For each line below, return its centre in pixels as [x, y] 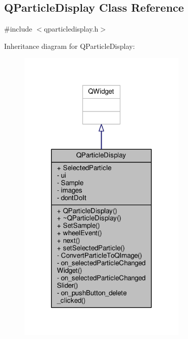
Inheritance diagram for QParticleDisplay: [70, 46]
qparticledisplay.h [71, 29]
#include [18, 29]
